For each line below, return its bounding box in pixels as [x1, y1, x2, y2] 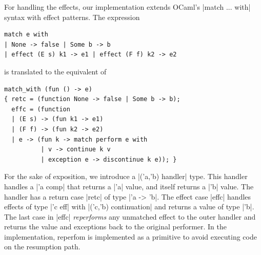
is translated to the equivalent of [4, 66, 107, 76]
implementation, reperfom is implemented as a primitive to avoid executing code [4, 231, 257, 242]
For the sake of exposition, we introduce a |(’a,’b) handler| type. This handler [4, 171, 248, 182]
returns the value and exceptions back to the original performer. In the [4, 221, 227, 232]
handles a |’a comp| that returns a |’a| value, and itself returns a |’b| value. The [4, 181, 254, 191]
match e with [4, 31, 48, 38]
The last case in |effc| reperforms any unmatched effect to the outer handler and [4, 211, 256, 222]
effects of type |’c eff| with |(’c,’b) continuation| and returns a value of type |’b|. [4, 201, 254, 212]
